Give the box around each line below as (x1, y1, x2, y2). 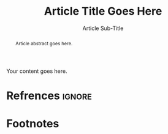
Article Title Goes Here (44, 4, 162, 18)
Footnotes (6, 117, 59, 131)
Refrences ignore (6, 89, 92, 102)
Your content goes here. (6, 67, 67, 75)
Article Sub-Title (82, 24, 124, 32)
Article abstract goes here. (15, 40, 73, 47)
